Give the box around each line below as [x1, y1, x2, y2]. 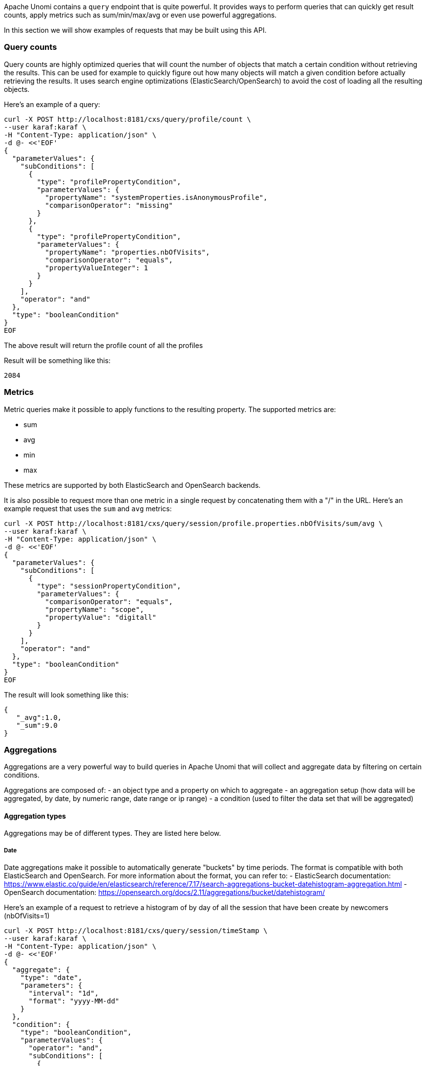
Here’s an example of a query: [4, 100, 100, 109]
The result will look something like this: [4, 690, 128, 699]
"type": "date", [20, 974, 83, 982]
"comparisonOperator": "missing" [45, 201, 173, 209]
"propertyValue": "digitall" [45, 613, 156, 621]
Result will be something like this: [4, 356, 111, 365]
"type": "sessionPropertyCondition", [37, 582, 181, 590]
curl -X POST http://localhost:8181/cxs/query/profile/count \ [4, 115, 251, 123]
